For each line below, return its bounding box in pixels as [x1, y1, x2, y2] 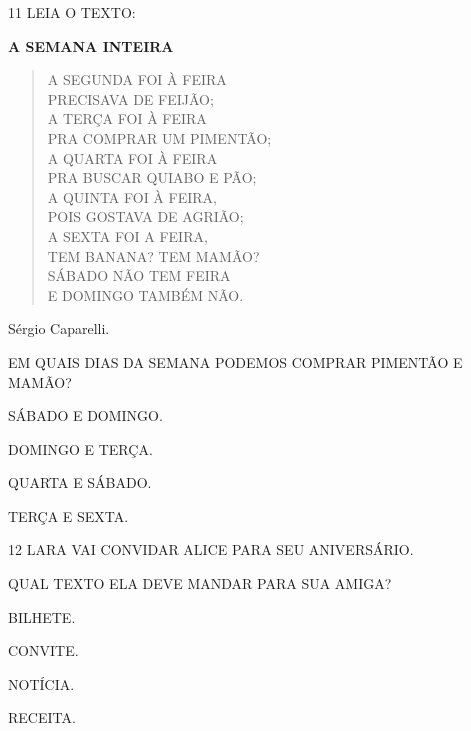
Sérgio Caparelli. [8, 318, 110, 339]
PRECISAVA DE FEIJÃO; [47, 88, 214, 109]
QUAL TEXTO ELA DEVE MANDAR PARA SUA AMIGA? [8, 573, 392, 594]
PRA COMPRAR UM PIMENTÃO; [47, 127, 272, 148]
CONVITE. [8, 640, 79, 661]
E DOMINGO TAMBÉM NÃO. [47, 284, 244, 305]
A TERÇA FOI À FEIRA [47, 108, 207, 129]
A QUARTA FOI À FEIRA [47, 147, 218, 168]
